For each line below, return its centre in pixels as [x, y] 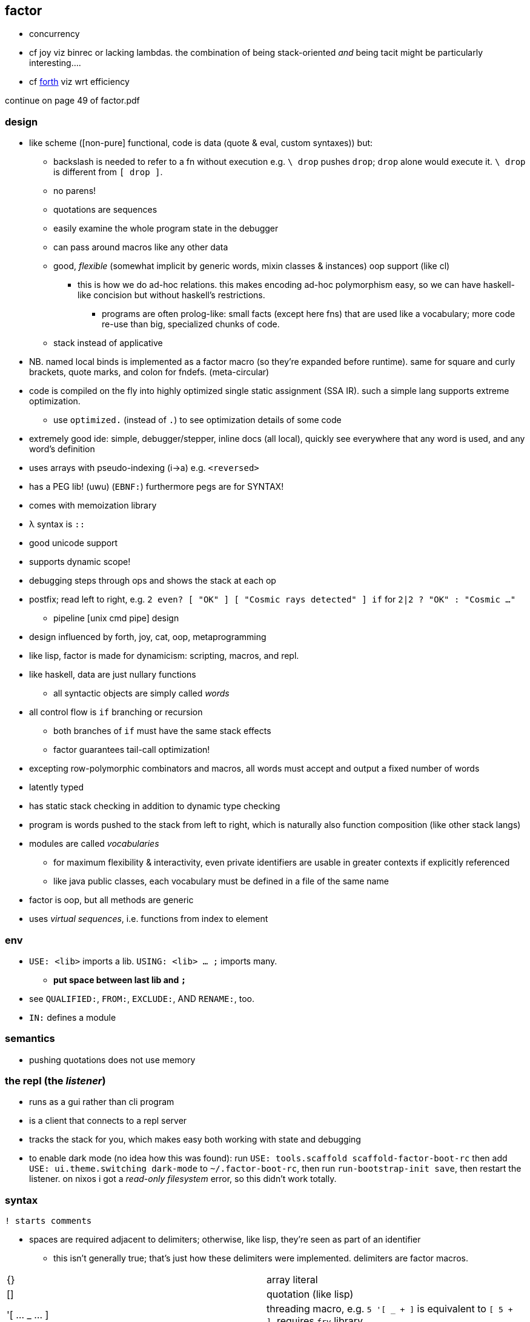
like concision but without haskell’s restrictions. [171, 295]
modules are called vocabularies [94, 844]
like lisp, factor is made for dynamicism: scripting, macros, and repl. [164, 656]
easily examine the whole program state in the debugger [166, 229]
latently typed [57, 787]
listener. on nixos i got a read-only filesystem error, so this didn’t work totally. [183, 1179]
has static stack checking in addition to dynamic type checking [155, 806]
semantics [30, 1039]
